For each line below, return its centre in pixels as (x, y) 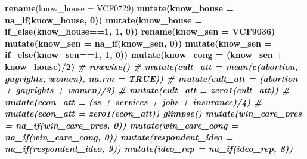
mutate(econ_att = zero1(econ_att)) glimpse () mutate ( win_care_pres (153, 113)
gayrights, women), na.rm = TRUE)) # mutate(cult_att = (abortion (151, 78)
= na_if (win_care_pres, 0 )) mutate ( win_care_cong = (122, 125)
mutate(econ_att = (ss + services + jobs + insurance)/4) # (134, 101)
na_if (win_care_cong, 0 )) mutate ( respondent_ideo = (119, 137)
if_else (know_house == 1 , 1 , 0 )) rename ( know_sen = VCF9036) (140, 31)
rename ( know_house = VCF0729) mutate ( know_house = (119, 8)
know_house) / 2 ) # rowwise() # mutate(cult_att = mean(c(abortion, (151, 66)
